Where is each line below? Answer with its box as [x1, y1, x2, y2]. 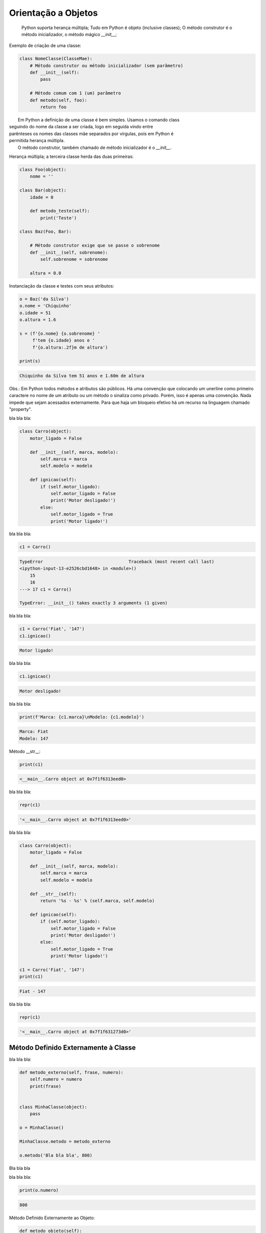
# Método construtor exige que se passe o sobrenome [30, 243, 160, 249]
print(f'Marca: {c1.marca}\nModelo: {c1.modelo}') [19, 714, 145, 720]
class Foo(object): [19, 167, 66, 172]
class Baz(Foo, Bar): [19, 229, 72, 234]
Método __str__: [9, 748, 41, 754]
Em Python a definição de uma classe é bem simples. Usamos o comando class [18, 117, 180, 123]
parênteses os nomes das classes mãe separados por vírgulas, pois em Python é [9, 131, 174, 137]
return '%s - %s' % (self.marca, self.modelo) [40, 898, 155, 904]
